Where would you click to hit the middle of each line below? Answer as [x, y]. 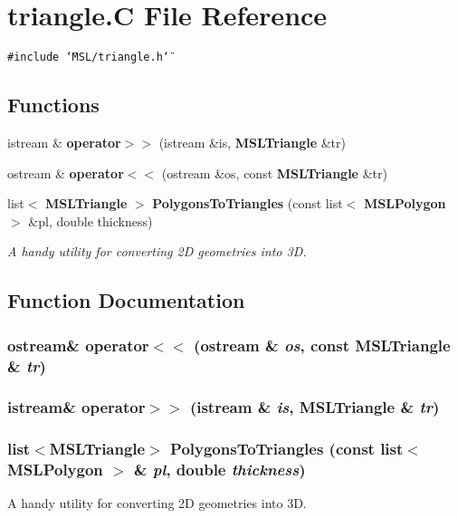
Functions [53, 105]
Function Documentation [126, 300]
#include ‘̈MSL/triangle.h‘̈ [88, 58]
